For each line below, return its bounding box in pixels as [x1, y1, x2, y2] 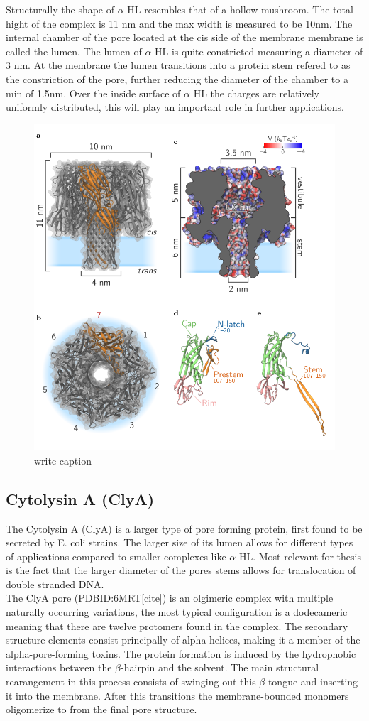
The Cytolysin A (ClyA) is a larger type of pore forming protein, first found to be [6, 521, 363, 536]
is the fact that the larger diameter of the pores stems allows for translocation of [6, 563, 356, 578]
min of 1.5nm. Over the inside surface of [6, 85, 181, 100]
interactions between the [6, 660, 112, 675]
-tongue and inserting [265, 674, 358, 689]
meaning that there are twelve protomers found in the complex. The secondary [6, 618, 348, 633]
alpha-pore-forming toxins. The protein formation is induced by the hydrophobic [6, 646, 356, 661]
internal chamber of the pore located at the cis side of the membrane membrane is [6, 30, 363, 45]
